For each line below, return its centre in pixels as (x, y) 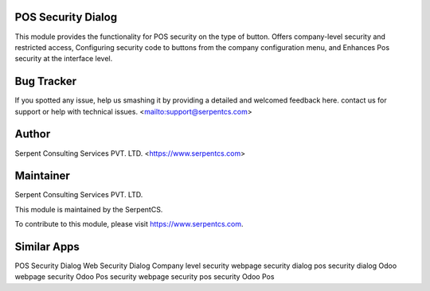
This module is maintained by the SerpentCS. (89, 209)
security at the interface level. (64, 59)
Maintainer (43, 176)
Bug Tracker (46, 81)
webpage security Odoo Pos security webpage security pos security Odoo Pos (145, 277)
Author (33, 134)
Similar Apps (47, 247)
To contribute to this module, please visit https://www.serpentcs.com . (129, 224)
